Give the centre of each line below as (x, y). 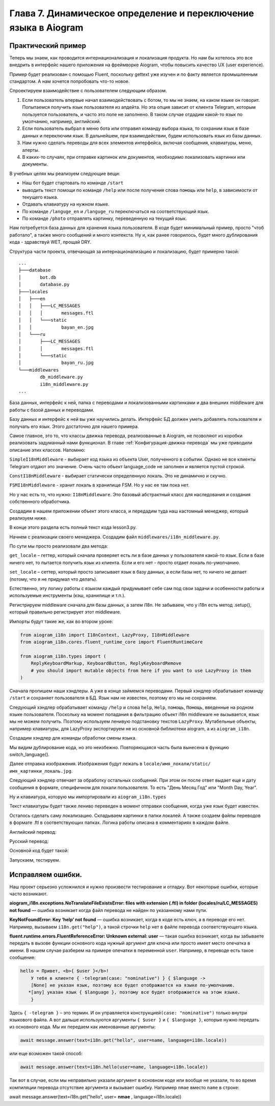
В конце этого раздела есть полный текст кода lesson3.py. (73, 527)
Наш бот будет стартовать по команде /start (73, 183)
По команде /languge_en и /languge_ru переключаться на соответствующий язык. (116, 211)
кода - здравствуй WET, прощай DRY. (50, 242)
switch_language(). (30, 755)
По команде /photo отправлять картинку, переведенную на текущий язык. (104, 218)
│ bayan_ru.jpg (56, 363)
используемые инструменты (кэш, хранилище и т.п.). (67, 595)
